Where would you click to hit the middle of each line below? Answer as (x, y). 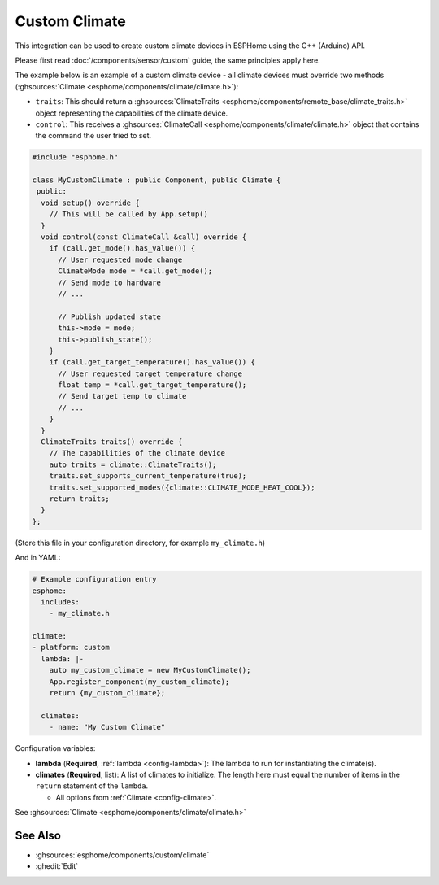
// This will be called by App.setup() (129, 214)
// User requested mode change (120, 259)
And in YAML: (38, 558)
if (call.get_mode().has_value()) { (122, 248)
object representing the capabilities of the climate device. (132, 113)
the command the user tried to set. (93, 136)
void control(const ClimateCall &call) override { (144, 237)
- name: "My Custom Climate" (107, 727)
